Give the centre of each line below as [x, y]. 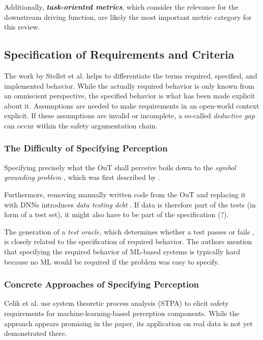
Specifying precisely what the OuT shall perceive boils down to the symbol [120, 167]
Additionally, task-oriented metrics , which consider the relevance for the [121, 7]
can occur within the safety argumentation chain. [81, 125]
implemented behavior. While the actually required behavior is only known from [129, 85]
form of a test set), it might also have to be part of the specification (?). [116, 214]
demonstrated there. [36, 333]
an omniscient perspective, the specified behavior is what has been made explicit [130, 96]
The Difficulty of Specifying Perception [86, 148]
